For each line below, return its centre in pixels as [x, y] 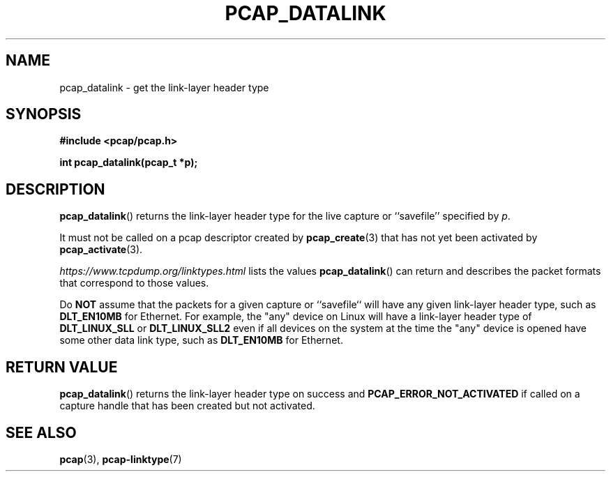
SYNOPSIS [44, 114]
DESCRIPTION [55, 189]
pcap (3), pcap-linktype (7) [121, 459]
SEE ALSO [41, 432]
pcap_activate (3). [101, 250]
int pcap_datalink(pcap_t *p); [129, 162]
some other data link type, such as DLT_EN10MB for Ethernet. [201, 340]
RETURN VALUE [62, 367]
